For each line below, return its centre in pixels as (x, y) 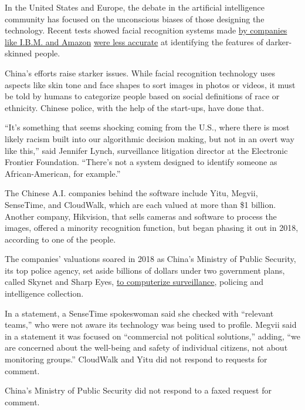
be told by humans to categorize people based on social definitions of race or (142, 96)
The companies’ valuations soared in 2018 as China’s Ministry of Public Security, (150, 259)
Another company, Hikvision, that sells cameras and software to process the (141, 216)
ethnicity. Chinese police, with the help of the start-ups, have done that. (135, 107)
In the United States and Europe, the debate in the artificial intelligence (135, 7)
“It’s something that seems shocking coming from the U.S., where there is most (147, 127)
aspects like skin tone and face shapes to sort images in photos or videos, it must (150, 84)
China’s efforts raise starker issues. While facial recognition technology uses (140, 73)
